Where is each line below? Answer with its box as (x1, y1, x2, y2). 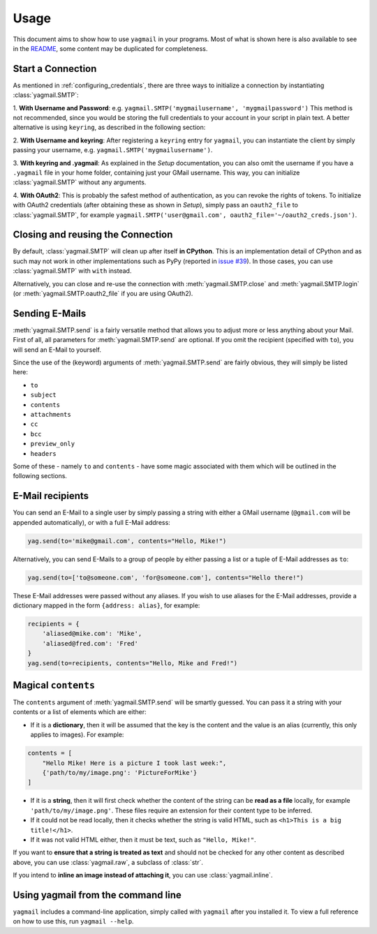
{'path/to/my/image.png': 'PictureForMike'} (42, 769, 198, 776)
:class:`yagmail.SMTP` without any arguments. (13, 178, 147, 186)
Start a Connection (13, 63, 97, 75)
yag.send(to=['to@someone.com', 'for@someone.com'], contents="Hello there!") (27, 573, 304, 581)
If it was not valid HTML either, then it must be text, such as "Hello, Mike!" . (30, 835, 256, 844)
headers (30, 450, 57, 457)
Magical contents (13, 679, 96, 691)
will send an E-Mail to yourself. (13, 346, 101, 354)
